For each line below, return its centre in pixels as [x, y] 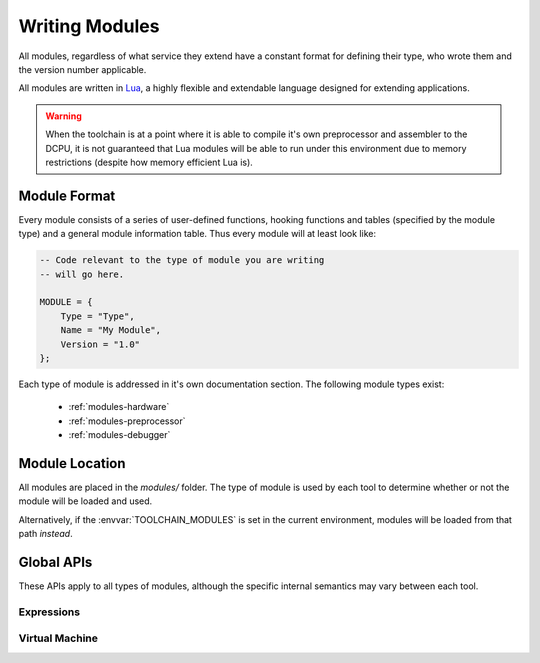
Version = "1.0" [100, 344]
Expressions [49, 612]
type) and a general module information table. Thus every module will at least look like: [197, 234]
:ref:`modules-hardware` [119, 407]
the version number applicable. [82, 69]
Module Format [67, 195]
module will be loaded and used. [85, 501]
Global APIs [55, 561]
